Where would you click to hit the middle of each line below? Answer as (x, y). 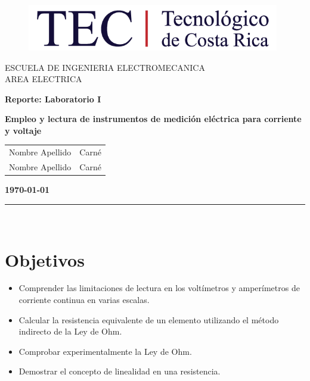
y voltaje (23, 130)
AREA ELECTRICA (44, 79)
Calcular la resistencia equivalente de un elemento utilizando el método (149, 319)
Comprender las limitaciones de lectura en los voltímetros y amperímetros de (159, 288)
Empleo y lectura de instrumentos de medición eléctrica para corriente (153, 119)
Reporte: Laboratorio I (53, 99)
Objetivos (45, 259)
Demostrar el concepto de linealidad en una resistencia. (120, 371)
